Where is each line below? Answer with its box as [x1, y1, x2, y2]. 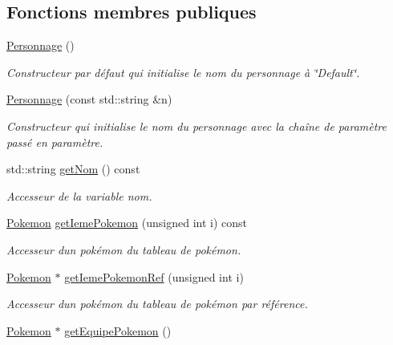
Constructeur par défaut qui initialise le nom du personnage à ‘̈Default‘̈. [6, 63, 360, 80]
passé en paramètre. [6, 133, 103, 150]
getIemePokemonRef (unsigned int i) [64, 268, 244, 285]
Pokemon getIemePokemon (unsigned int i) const [6, 214, 247, 231]
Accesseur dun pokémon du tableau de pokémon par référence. [6, 295, 308, 312]
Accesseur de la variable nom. [6, 187, 152, 204]
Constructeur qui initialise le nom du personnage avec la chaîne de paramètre [6, 117, 387, 134]
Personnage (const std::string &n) [6, 91, 172, 108]
